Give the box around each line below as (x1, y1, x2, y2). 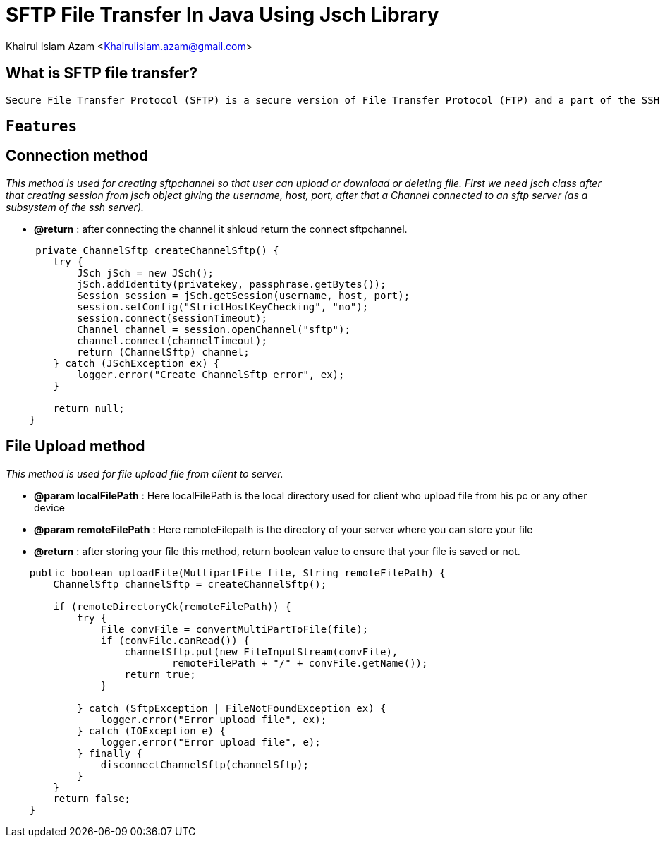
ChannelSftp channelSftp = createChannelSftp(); (53, 578, 327, 590)
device (34, 501, 65, 514)
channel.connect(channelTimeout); (77, 334, 267, 346)
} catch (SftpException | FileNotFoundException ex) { (77, 702, 386, 714)
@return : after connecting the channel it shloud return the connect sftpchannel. (34, 222, 408, 235)
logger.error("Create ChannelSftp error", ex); (77, 368, 345, 380)
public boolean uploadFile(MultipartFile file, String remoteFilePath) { (29, 566, 446, 578)
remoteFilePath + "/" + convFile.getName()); (172, 657, 428, 669)
